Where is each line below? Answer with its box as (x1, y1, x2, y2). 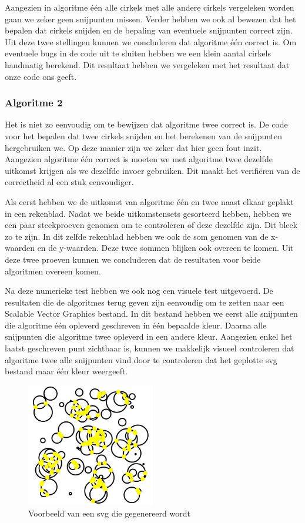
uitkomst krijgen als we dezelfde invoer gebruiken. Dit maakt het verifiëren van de (5, 164, 300, 176)
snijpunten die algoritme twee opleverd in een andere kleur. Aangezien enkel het (5, 330, 293, 343)
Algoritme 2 (5, 95, 63, 110)
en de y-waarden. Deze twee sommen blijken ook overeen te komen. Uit (37, 242, 294, 254)
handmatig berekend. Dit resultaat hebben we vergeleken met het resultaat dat (5, 58, 290, 71)
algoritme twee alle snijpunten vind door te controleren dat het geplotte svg (5, 353, 277, 366)
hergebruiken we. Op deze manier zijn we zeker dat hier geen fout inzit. (5, 141, 262, 153)
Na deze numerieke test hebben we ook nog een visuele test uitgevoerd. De (5, 284, 273, 297)
